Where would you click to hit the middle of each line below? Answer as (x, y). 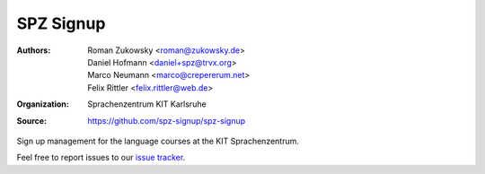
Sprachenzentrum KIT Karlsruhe (147, 104)
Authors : (34, 50)
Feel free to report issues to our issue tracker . (101, 158)
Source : (32, 120)
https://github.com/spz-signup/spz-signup (167, 120)
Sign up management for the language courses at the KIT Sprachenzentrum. (158, 141)
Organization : (43, 104)
